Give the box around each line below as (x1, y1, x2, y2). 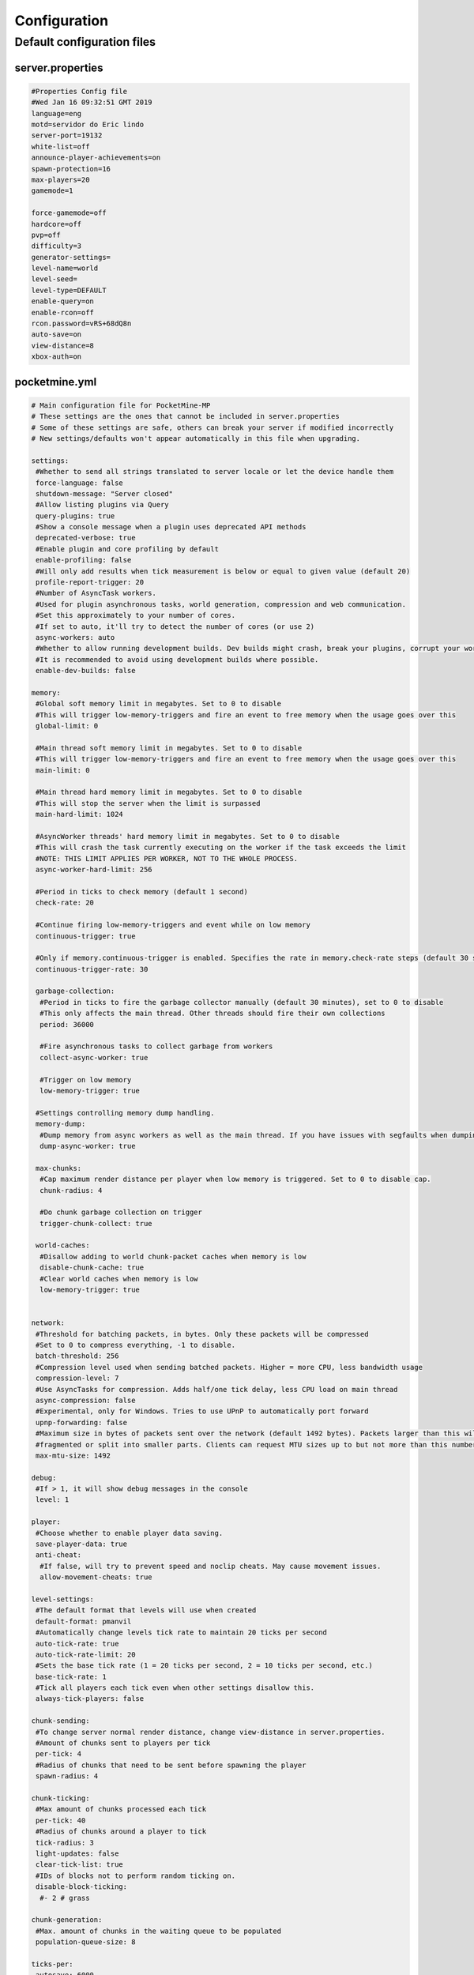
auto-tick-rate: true (36, 1639, 119, 1648)
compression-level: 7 (36, 1374, 119, 1382)
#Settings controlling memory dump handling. (36, 1108, 215, 1117)
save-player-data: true (36, 1540, 128, 1548)
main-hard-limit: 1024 (36, 810, 124, 819)
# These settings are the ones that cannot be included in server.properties (31, 412, 340, 421)
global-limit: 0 (36, 721, 99, 731)
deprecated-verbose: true (36, 533, 136, 543)
